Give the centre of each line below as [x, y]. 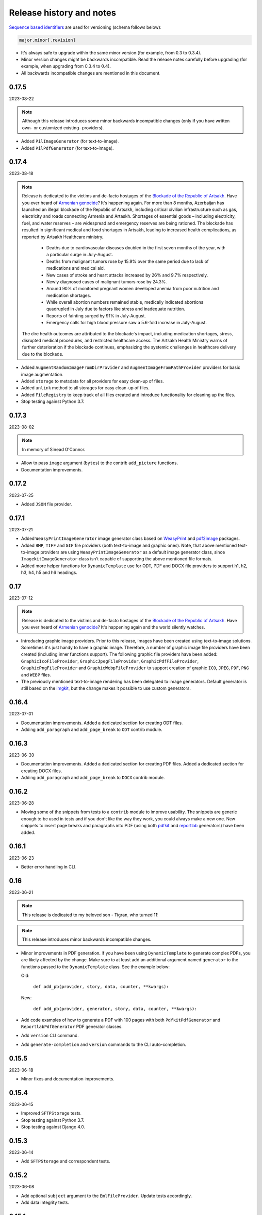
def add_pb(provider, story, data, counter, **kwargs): [101, 987]
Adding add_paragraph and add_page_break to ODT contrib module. [92, 729]
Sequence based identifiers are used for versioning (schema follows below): [85, 27]
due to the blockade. [43, 354]
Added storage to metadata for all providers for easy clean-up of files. [93, 381]
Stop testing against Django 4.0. [53, 1127]
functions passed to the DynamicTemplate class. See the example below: [95, 967]
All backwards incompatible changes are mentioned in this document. [91, 73]
